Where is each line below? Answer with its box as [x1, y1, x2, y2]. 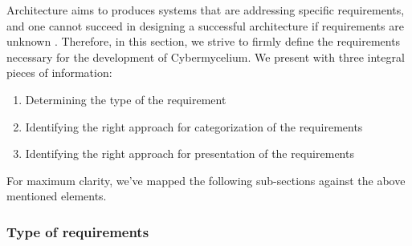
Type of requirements [6, 221, 149, 241]
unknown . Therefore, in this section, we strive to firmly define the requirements [6, 33, 401, 50]
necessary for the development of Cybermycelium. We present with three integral [6, 48, 405, 65]
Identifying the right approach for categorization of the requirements [25, 118, 363, 135]
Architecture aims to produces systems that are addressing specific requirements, [6, 2, 405, 18]
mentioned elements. [6, 188, 107, 204]
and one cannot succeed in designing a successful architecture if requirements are [6, 17, 404, 34]
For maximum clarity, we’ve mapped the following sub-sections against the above [6, 171, 406, 188]
